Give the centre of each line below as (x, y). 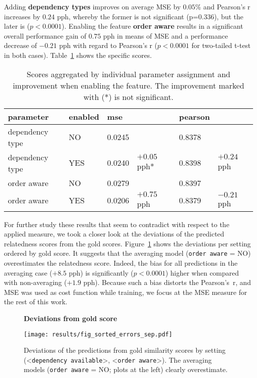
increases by (22, 16)
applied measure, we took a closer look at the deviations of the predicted (114, 234)
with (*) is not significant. (128, 96)
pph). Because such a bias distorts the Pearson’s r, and (167, 282)
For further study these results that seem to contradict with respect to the (117, 224)
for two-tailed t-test (221, 45)
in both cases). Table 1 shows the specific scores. (78, 55)
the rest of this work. (36, 302)
